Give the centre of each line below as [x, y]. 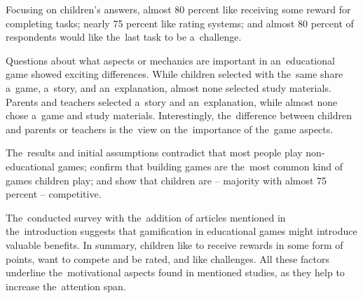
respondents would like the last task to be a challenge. [124, 37]
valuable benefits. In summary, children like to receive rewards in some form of [174, 244]
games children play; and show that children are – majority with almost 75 [166, 180]
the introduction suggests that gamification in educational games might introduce [181, 231]
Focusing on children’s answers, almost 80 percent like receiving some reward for [178, 9]
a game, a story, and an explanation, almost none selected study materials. [169, 87]
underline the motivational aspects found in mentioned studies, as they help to [175, 272]
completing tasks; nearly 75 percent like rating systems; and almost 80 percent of [180, 23]
